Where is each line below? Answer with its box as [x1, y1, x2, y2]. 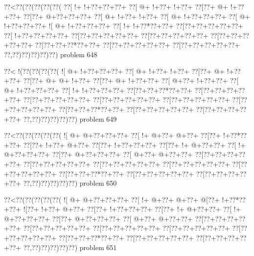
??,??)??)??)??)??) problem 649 [23, 113, 117, 124]
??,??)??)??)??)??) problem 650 [23, 178, 117, 188]
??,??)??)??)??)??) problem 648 [4, 49, 97, 59]
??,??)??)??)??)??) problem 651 [23, 242, 117, 252]
